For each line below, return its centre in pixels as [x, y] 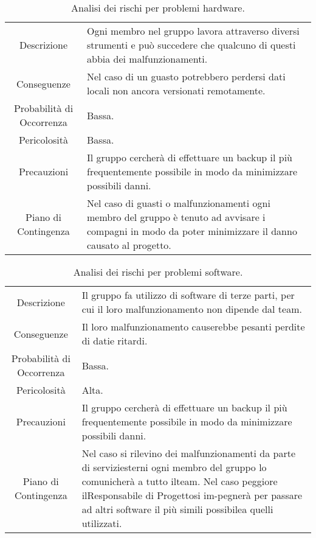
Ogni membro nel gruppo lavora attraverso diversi [193, 31]
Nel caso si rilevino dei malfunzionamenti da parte [189, 453]
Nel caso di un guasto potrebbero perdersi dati [186, 76]
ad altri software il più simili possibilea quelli [177, 509]
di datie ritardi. [115, 341]
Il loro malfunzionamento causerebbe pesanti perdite [193, 327]
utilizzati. [102, 523]
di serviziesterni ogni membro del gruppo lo [174, 467]
